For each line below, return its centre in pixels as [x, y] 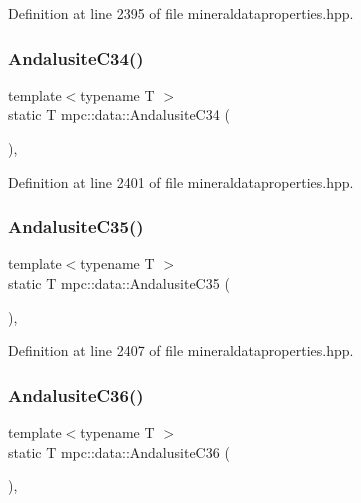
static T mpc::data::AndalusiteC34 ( [119, 114]
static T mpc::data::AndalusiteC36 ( [119, 451]
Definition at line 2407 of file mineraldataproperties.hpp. [181, 350]
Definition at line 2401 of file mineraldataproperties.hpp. [181, 181]
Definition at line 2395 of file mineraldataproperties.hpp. [181, 13]
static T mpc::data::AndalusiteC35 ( [119, 283]
